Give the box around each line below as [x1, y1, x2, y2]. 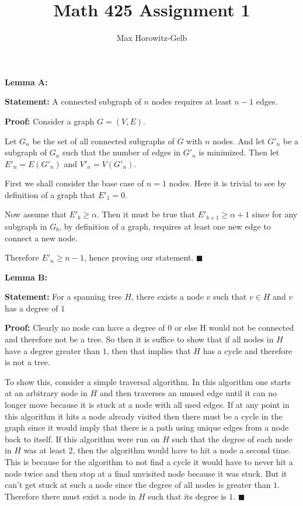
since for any [252, 208, 298, 220]
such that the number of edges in [62, 146, 181, 158]
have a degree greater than [5, 344, 100, 356]
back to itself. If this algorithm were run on [5, 432, 160, 445]
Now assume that [5, 208, 67, 220]
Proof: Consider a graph [5, 115, 95, 127]
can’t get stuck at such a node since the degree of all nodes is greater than [5, 479, 271, 491]
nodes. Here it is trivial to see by [169, 177, 287, 189]
